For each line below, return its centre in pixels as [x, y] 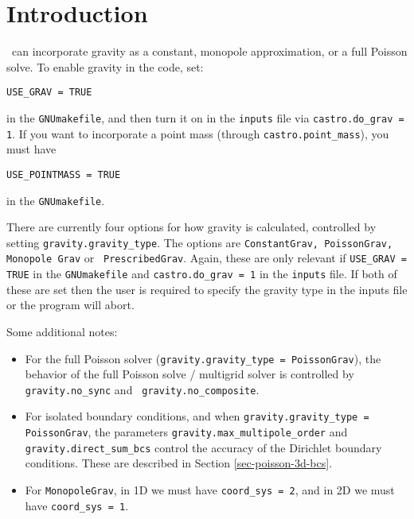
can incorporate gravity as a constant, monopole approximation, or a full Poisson [209, 51]
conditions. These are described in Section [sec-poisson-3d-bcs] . [179, 463]
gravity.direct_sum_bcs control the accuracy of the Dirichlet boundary [203, 447]
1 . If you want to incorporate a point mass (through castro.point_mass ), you [198, 133]
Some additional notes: [62, 331]
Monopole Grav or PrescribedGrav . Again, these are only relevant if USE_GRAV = [207, 258]
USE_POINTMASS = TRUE [64, 174]
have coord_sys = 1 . [77, 505]
